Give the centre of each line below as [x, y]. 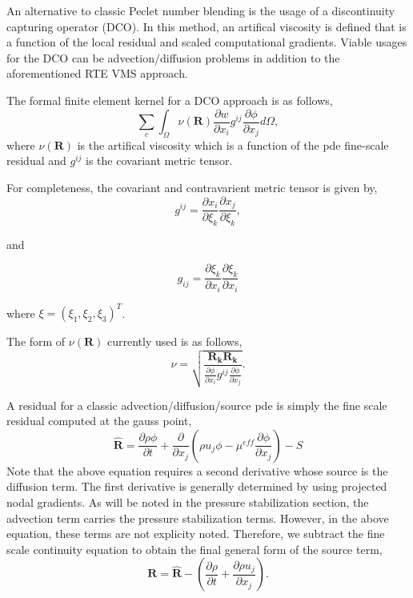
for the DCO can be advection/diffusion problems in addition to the [173, 57]
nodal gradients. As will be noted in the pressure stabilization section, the [188, 502]
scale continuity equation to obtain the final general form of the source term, [194, 549]
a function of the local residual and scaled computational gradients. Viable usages [207, 42]
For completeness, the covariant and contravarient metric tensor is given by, [192, 188]
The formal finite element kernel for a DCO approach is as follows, [170, 100]
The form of [36, 341]
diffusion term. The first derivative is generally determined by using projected [197, 486]
